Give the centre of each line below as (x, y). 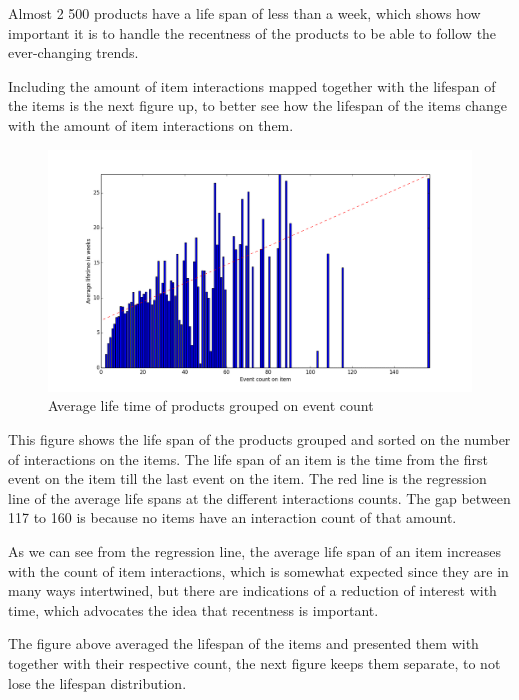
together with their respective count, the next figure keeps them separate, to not (254, 662)
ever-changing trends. (73, 52)
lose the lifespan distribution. (97, 682)
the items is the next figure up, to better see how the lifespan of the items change (257, 105)
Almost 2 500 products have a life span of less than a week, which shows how (244, 13)
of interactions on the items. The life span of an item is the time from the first (248, 458)
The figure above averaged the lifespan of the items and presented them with (243, 643)
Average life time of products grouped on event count (211, 405)
